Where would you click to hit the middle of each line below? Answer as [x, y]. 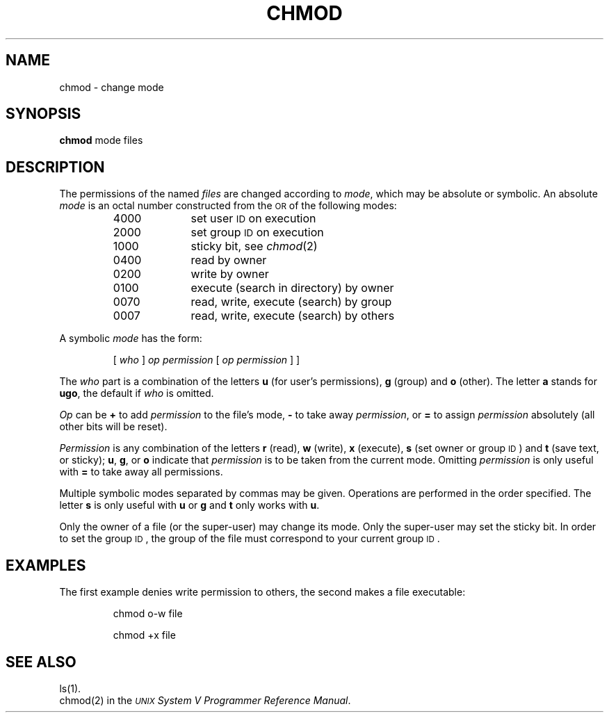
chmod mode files [101, 140]
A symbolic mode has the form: [131, 338]
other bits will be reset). [113, 427]
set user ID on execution [253, 219]
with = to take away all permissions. [141, 472]
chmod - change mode [112, 87]
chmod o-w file [148, 614]
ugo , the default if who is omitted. [137, 393]
